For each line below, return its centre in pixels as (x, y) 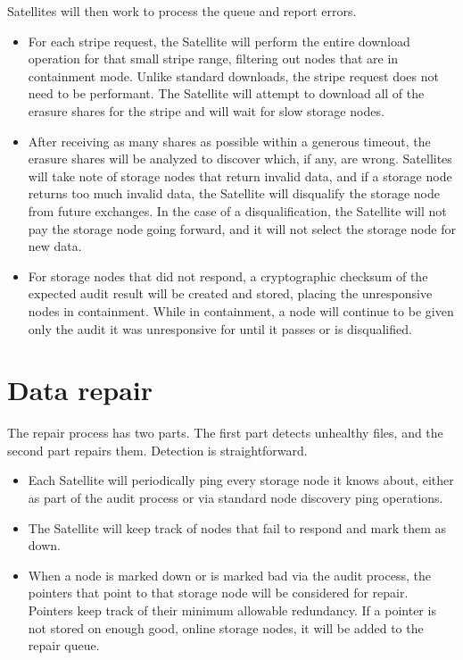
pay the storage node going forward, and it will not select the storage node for (242, 228)
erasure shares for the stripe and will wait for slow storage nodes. (206, 110)
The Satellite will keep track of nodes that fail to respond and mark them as (237, 527)
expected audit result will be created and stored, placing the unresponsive (230, 293)
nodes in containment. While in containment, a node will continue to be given (241, 310)
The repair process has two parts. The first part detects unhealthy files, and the (225, 433)
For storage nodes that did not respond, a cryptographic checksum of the (228, 276)
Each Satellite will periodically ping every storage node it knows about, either (241, 480)
